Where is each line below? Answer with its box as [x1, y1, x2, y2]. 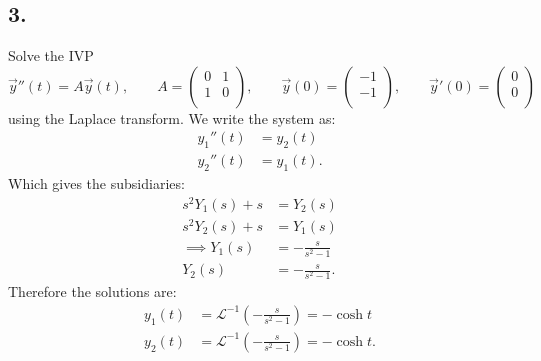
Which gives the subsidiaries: [8, 173, 185, 194]
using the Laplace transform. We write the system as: [8, 107, 336, 128]
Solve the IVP [8, 45, 94, 66]
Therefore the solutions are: [8, 281, 177, 302]
